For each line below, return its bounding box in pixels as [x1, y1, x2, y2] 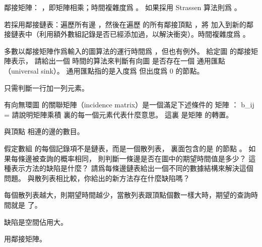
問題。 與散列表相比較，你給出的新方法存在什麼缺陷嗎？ [4, 172, 190, 183]
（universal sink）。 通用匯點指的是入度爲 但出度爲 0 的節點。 [4, 65, 204, 76]
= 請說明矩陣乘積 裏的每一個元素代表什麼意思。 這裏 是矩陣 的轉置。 [4, 109, 233, 119]
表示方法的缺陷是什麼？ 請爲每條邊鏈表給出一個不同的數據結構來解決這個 [11, 163, 253, 173]
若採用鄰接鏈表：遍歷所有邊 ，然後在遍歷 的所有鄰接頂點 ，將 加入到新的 [4, 19, 246, 29]
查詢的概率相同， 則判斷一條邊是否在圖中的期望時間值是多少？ [39, 153, 246, 163]
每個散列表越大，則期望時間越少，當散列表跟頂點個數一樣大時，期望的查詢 [4, 190, 251, 200]
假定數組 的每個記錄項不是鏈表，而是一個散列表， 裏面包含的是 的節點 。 [4, 143, 246, 153]
